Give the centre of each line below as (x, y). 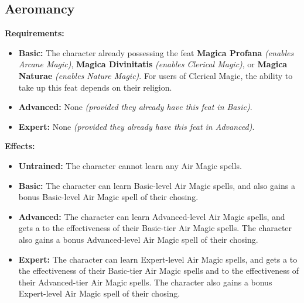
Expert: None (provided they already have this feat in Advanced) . (136, 126)
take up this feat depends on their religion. (95, 87)
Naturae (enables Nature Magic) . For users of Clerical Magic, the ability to (156, 75)
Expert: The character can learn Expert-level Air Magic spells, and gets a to (158, 259)
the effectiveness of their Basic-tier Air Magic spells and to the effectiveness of (159, 271)
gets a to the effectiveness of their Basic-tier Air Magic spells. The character (155, 228)
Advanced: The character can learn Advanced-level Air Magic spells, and (152, 216)
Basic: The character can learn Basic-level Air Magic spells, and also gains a (157, 185)
